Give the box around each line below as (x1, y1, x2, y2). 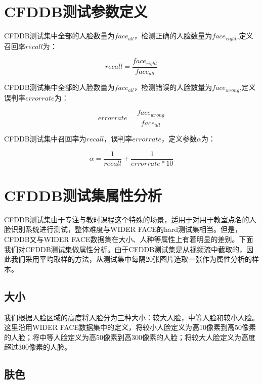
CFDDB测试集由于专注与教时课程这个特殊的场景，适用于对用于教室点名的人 (4, 214, 256, 224)
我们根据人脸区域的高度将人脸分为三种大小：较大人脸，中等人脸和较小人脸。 (4, 312, 259, 322)
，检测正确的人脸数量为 (134, 30, 212, 41)
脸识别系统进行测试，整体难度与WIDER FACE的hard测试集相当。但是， (4, 224, 242, 234)
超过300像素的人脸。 (4, 342, 71, 352)
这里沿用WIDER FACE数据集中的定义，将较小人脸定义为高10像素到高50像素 (4, 322, 256, 332)
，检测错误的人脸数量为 (134, 82, 212, 92)
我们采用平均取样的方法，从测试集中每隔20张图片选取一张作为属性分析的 (11, 254, 252, 264)
